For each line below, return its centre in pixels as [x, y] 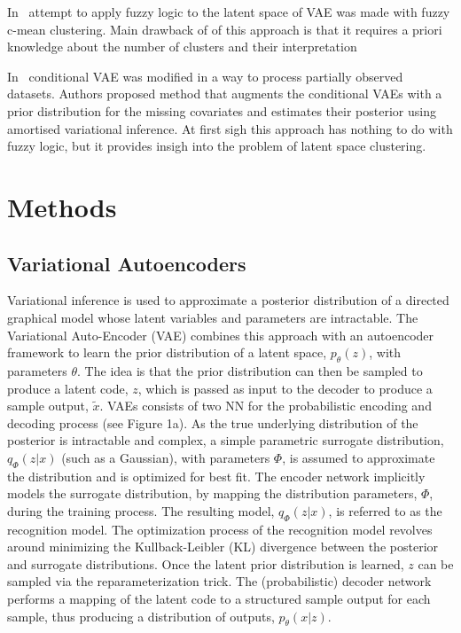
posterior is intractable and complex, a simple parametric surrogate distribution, [226, 440]
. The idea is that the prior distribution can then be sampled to [250, 370]
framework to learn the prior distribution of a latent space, [167, 352]
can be [436, 563]
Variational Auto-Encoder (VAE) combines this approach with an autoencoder [221, 335]
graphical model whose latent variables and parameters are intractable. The [213, 317]
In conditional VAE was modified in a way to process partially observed [205, 76]
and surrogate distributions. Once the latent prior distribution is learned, [206, 563]
